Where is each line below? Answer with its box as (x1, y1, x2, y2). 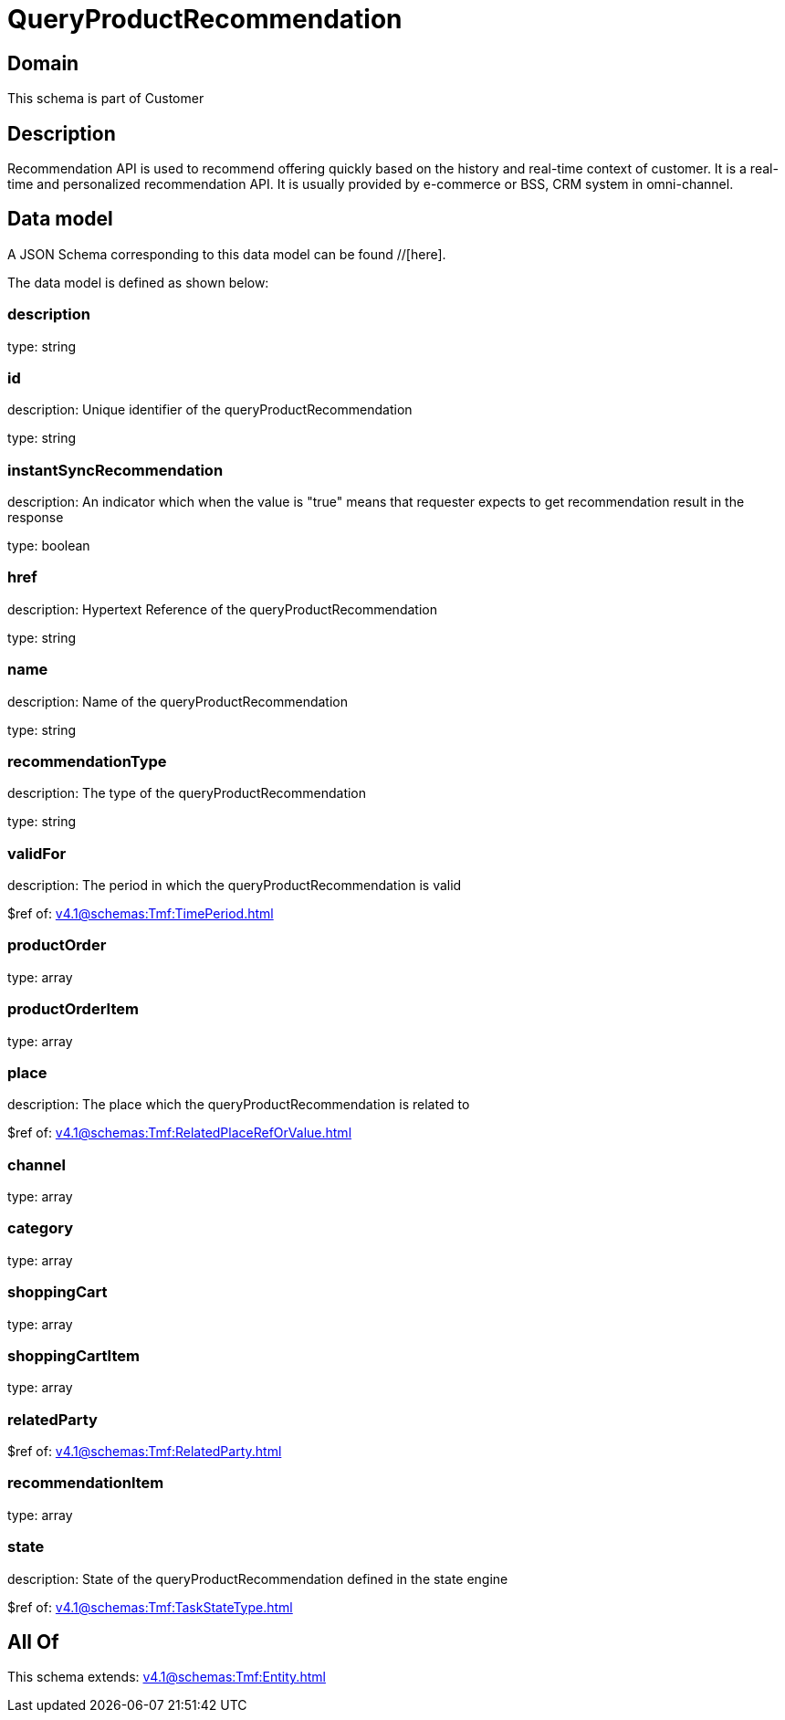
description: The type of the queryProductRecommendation (7, 785, 367, 802)
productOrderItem (7, 1000, 139, 1019)
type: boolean (7, 538, 90, 554)
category (7, 1219, 73, 1238)
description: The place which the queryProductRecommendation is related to (7, 1096, 470, 1113)
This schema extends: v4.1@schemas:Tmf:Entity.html (7, 1669, 326, 1685)
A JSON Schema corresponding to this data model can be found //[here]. (7, 246, 446, 262)
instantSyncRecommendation (7, 460, 224, 479)
